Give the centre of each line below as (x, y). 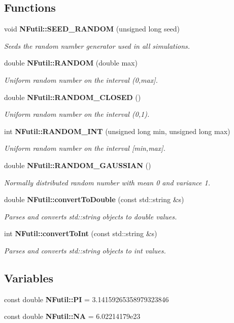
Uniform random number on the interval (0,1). (77, 114)
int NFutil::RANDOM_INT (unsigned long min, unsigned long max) (117, 131)
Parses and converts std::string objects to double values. (91, 216)
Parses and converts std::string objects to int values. (85, 250)
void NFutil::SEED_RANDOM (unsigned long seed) (92, 29)
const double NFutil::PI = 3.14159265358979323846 (87, 299)
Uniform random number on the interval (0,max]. (81, 79)
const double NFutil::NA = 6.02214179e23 (72, 316)
